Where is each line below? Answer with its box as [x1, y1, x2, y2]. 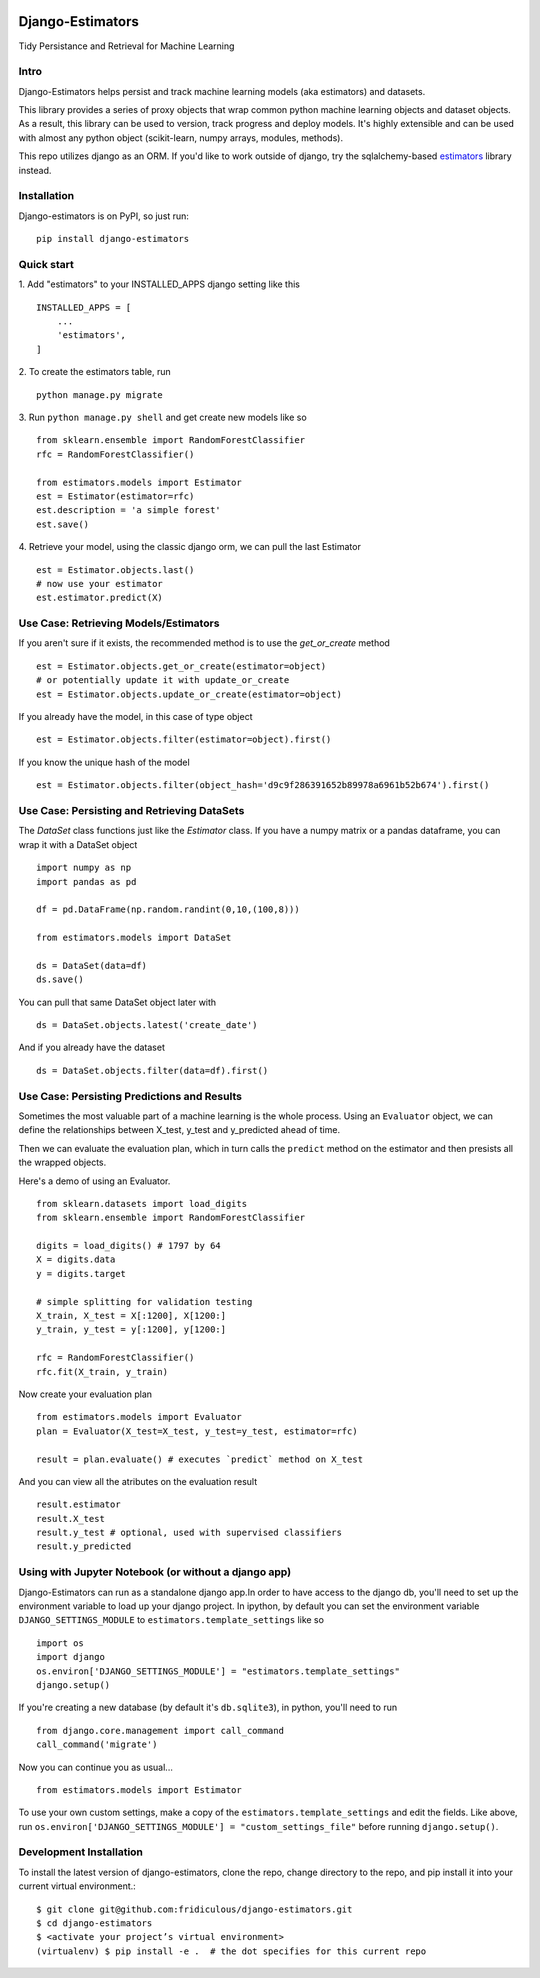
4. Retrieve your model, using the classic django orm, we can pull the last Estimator [18, 541, 362, 553]
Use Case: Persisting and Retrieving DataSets [18, 803, 245, 817]
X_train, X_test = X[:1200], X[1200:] [36, 1310, 227, 1322]
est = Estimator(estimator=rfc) [36, 490, 195, 502]
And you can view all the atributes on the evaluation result [18, 1475, 258, 1487]
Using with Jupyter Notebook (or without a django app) [18, 1565, 292, 1579]
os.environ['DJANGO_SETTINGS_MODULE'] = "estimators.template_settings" [36, 1665, 400, 1677]
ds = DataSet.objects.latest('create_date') [36, 1020, 259, 1031]
